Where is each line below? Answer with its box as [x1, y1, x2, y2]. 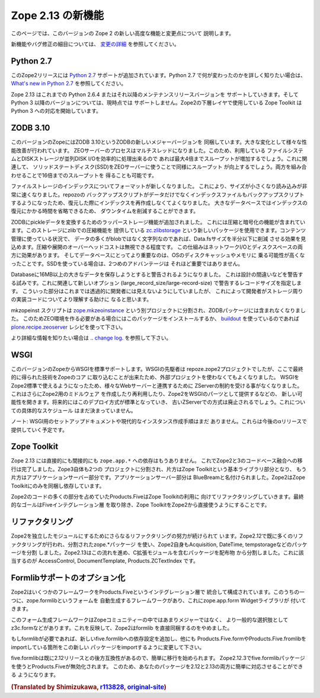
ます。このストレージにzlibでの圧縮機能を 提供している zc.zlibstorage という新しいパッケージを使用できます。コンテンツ [11, 227, 306, 234]
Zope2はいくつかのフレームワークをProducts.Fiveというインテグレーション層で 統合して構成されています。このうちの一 [11, 588, 305, 596]
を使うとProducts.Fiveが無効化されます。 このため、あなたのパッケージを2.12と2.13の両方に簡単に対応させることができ [11, 662, 303, 670]
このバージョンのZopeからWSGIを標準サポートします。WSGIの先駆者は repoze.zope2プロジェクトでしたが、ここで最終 [11, 365, 303, 372]
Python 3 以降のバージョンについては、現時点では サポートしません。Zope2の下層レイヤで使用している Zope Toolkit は [11, 99, 302, 106]
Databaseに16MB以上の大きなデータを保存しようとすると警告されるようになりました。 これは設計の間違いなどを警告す [11, 271, 303, 278]
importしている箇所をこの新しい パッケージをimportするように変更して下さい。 [11, 643, 205, 651]
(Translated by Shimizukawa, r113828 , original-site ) [11, 683, 167, 691]
